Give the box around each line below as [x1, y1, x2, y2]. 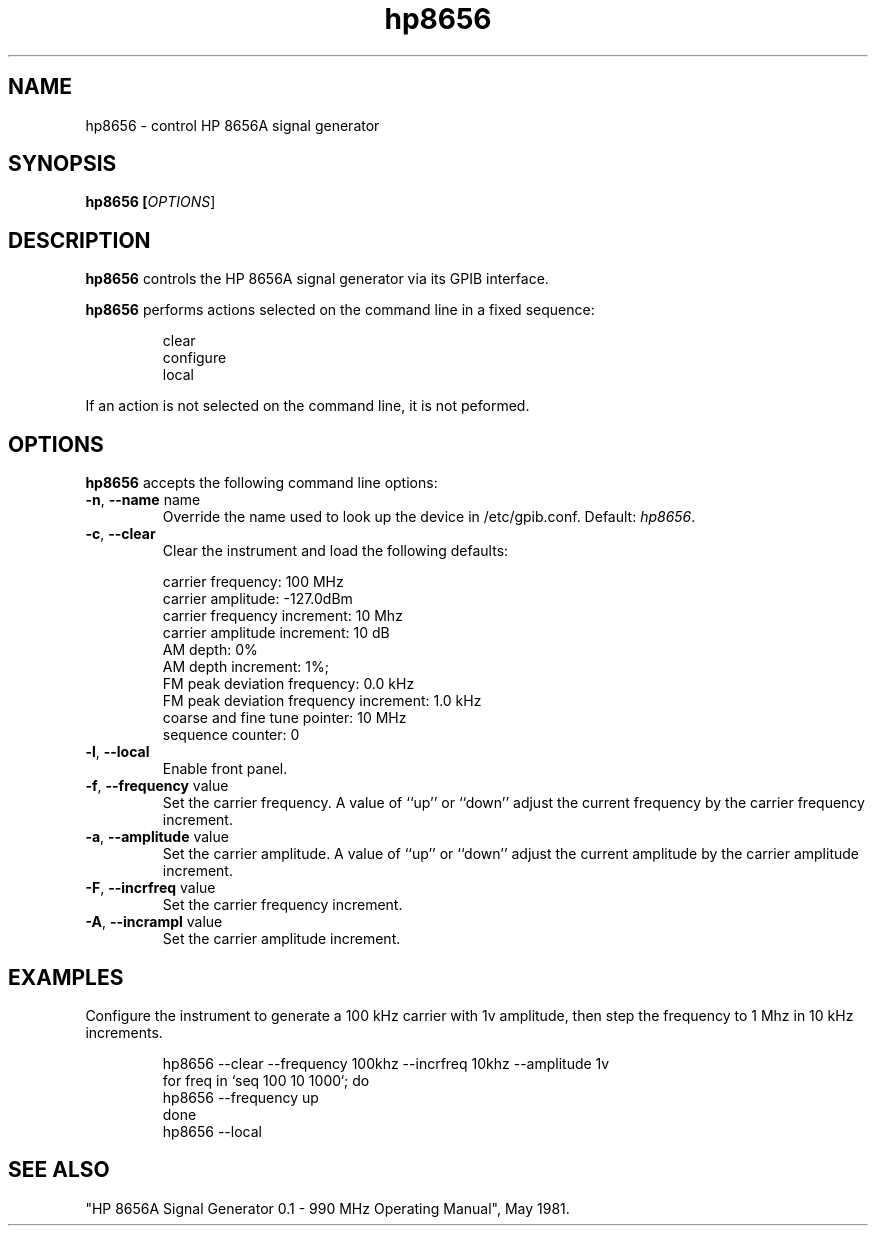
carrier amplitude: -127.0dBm [162, 590, 353, 608]
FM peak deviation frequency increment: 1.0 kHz [162, 692, 482, 710]
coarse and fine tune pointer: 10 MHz [162, 709, 407, 727]
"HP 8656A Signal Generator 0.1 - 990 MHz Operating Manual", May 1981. [85, 1199, 570, 1217]
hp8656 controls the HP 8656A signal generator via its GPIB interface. [85, 270, 549, 288]
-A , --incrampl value [85, 913, 223, 931]
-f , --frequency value [85, 777, 229, 795]
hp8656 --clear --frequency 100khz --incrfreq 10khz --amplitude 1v [162, 1054, 610, 1072]
